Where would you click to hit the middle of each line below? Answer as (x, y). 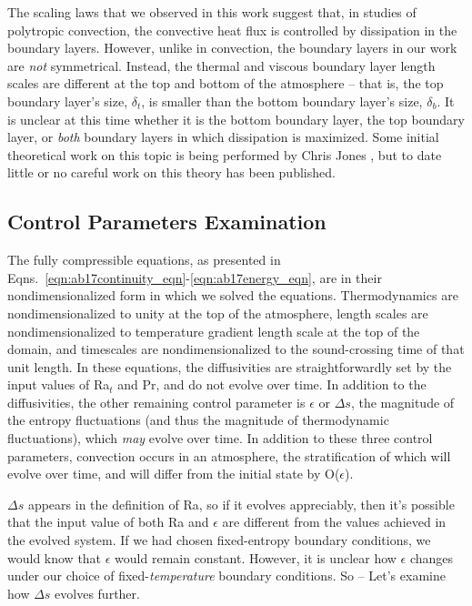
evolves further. (97, 593)
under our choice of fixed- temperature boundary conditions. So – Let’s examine (226, 576)
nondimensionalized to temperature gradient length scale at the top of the (214, 331)
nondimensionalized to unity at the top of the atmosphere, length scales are (218, 313)
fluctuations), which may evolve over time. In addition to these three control (220, 438)
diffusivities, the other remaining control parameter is (156, 402)
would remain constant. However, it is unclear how (256, 557)
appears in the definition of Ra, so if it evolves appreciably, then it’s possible (241, 504)
